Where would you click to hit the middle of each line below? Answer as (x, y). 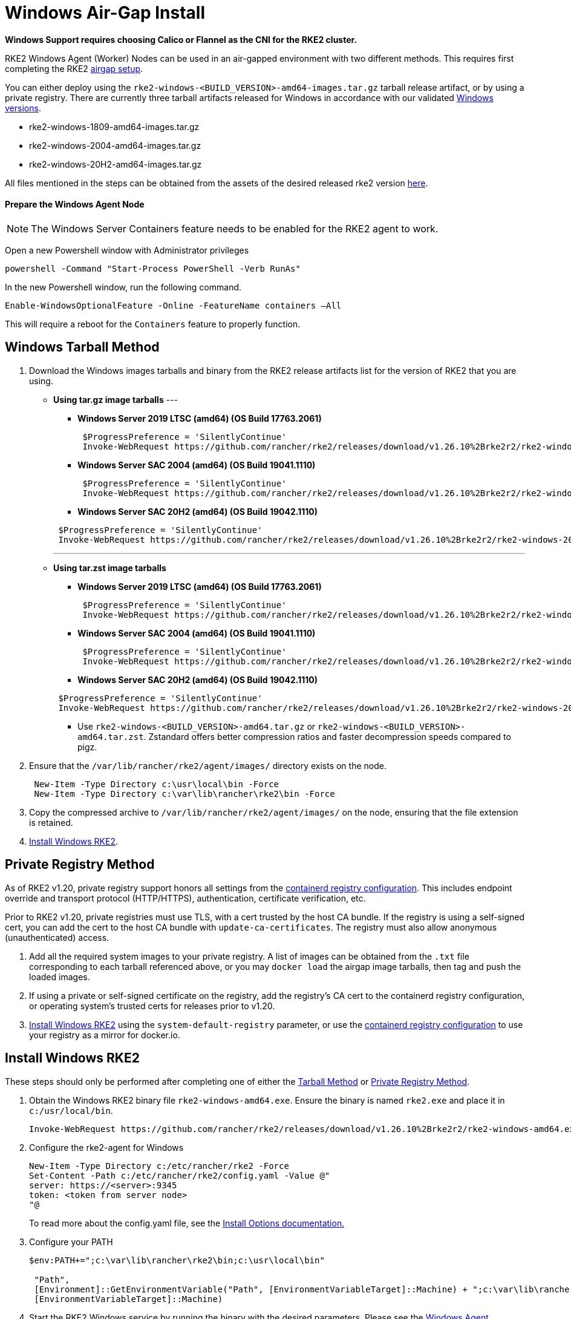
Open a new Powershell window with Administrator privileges (127, 250)
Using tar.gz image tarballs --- (116, 399)
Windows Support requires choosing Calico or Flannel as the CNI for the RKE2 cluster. (181, 39)
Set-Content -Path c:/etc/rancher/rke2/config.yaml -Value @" (180, 1175)
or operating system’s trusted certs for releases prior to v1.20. (152, 1006)
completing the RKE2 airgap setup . (74, 68)
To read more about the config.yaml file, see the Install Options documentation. (187, 1223)
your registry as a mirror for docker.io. (105, 1035)
